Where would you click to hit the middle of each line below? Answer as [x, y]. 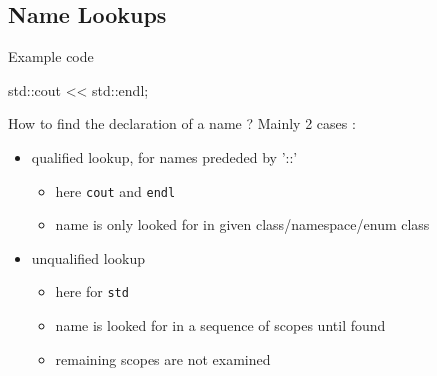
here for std [92, 291]
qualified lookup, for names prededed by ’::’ [164, 156]
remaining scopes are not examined [163, 358]
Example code [51, 56]
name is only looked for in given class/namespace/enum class [242, 224]
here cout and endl [115, 190]
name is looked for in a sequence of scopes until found [220, 325]
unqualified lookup [88, 257]
